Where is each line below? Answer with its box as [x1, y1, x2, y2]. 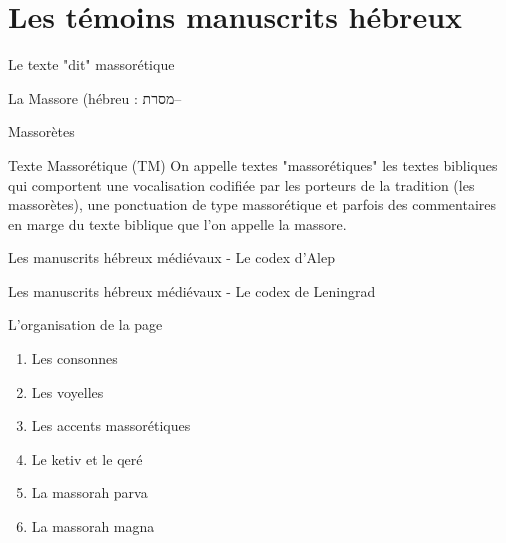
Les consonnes [31, 348, 118, 369]
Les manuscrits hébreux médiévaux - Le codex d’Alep [8, 247, 335, 268]
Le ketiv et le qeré [31, 448, 143, 469]
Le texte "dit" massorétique [8, 54, 175, 75]
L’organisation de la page [8, 314, 163, 335]
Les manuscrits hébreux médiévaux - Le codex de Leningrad [8, 280, 376, 301]
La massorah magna [31, 516, 155, 537]
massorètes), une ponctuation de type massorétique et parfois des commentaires [8, 194, 496, 215]
